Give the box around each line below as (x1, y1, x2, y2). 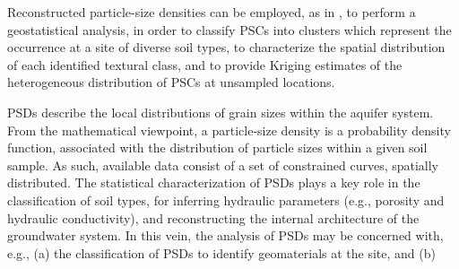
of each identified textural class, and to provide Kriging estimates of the (7, 55, 403, 74)
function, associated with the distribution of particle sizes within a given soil (7, 138, 428, 157)
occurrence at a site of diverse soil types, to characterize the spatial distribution (7, 38, 446, 56)
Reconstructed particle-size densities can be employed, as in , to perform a (7, 3, 416, 21)
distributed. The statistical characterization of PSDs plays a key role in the (7, 173, 420, 192)
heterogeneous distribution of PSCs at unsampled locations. (7, 73, 335, 91)
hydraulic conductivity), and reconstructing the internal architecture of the (7, 208, 420, 227)
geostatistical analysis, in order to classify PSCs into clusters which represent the (7, 20, 452, 39)
